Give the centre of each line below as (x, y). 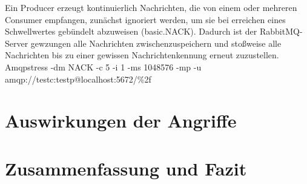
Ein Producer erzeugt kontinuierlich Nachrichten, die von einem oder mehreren (151, 7)
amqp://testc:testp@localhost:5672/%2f (78, 79)
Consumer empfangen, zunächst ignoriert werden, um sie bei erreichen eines (145, 19)
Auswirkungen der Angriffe (121, 121)
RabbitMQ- (281, 31)
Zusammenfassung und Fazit (126, 168)
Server (17, 43)
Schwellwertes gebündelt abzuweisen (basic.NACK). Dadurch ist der (131, 31)
